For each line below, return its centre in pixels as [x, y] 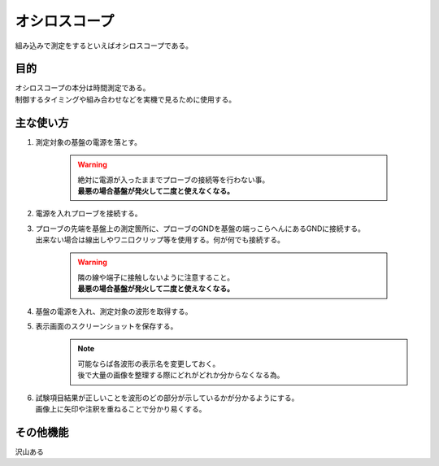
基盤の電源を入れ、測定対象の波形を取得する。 [114, 311]
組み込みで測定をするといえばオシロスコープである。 [104, 46]
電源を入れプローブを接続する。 [89, 213]
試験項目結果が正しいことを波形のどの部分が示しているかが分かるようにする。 [167, 398]
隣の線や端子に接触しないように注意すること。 [156, 277]
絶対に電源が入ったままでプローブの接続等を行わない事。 [174, 180]
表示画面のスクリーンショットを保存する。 [106, 326]
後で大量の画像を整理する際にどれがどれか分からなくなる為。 [181, 375]
